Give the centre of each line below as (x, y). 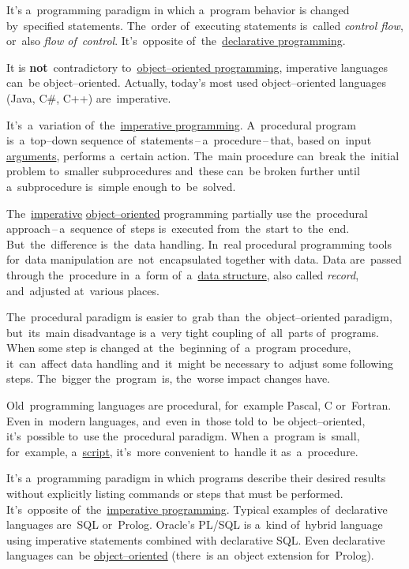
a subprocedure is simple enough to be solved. (121, 186)
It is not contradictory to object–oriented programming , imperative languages (197, 67)
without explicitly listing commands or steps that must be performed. (175, 494)
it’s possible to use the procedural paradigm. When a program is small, (183, 436)
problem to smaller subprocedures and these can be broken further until (183, 171)
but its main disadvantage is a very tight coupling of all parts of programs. (193, 332)
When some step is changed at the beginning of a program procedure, (179, 348)
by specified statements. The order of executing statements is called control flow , (205, 25)
